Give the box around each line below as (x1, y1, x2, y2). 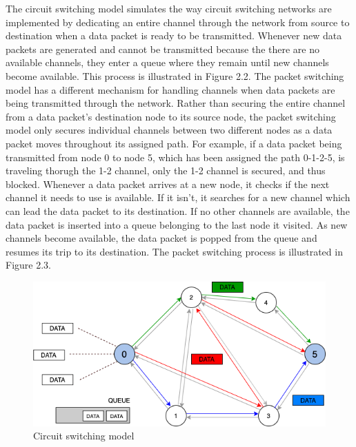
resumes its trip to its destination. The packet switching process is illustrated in (6, 244, 343, 258)
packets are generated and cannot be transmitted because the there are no (6, 41, 319, 56)
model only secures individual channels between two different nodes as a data (6, 123, 333, 137)
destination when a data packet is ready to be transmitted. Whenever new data (6, 28, 342, 43)
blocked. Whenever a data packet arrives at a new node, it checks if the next (6, 176, 330, 191)
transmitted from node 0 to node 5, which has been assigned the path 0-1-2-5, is (6, 149, 345, 164)
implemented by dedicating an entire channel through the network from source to (6, 14, 350, 29)
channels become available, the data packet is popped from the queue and (6, 231, 317, 245)
